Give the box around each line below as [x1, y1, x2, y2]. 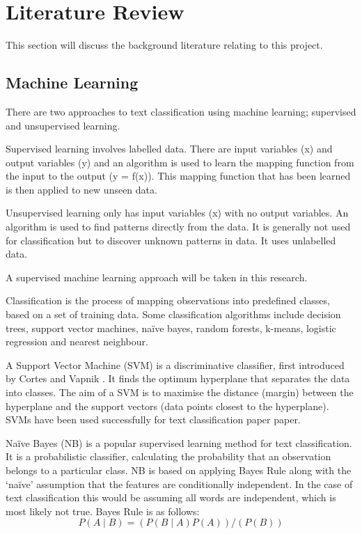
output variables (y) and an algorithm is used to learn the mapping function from [6, 155, 354, 169]
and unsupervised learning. [6, 118, 120, 132]
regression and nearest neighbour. [6, 334, 148, 349]
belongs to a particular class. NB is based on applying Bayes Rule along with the [6, 462, 352, 477]
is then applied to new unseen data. [6, 182, 157, 196]
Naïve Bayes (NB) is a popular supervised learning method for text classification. [6, 435, 352, 450]
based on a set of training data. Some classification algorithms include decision [6, 307, 341, 322]
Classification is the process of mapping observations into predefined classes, [6, 293, 330, 308]
